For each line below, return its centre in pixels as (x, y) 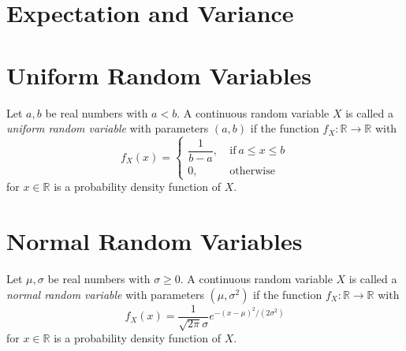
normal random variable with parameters (105, 294)
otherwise (252, 172)
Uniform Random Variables (159, 75)
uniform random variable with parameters (108, 128)
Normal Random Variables (155, 241)
